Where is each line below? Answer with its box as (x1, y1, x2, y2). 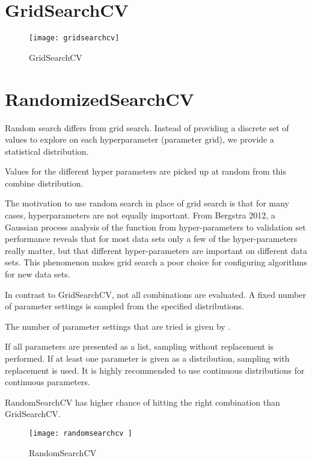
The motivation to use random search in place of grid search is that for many (5, 197, 289, 209)
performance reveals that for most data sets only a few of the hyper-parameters (5, 232, 298, 245)
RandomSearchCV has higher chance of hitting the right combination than (5, 395, 280, 408)
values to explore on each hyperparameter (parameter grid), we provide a (5, 133, 274, 146)
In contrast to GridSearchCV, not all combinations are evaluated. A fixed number (5, 288, 306, 300)
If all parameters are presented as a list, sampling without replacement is (5, 340, 274, 353)
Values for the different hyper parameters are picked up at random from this (5, 165, 286, 178)
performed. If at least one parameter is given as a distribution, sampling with (5, 352, 290, 364)
